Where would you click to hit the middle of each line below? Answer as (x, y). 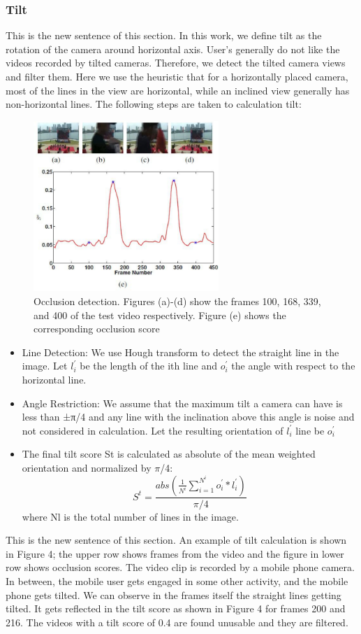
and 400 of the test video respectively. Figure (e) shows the (160, 315)
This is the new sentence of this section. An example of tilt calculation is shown (176, 540)
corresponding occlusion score (97, 329)
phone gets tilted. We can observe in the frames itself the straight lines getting (174, 594)
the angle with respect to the (293, 366)
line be (310, 430)
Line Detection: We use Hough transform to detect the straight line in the (180, 352)
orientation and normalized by (87, 467)
